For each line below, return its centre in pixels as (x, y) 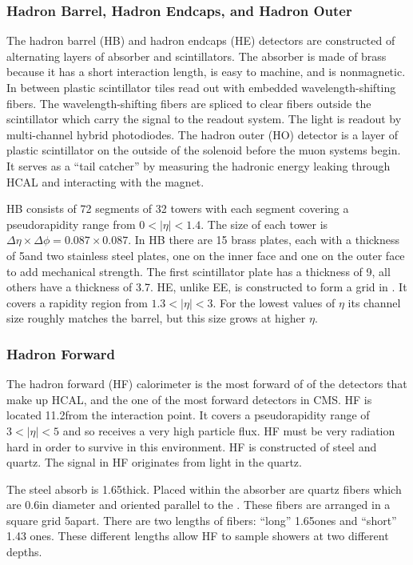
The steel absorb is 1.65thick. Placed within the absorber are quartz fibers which (204, 489)
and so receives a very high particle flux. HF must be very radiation (229, 430)
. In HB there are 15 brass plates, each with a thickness (264, 240)
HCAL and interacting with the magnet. (105, 181)
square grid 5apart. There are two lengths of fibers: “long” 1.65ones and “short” (202, 520)
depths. (24, 552)
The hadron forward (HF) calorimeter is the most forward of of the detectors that (207, 384)
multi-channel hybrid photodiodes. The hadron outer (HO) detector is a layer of (202, 134)
